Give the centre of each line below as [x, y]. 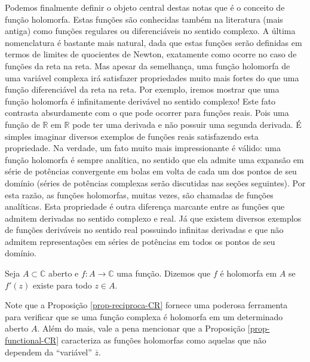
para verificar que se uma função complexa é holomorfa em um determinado [144, 316]
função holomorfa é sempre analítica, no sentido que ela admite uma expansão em [154, 159]
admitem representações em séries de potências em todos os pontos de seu [140, 241]
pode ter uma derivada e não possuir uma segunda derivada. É [187, 124]
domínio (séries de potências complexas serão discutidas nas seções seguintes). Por [155, 182]
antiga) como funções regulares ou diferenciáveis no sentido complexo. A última [150, 31]
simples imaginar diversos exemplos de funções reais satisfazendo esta [132, 136]
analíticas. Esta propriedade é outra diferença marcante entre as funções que [145, 206]
